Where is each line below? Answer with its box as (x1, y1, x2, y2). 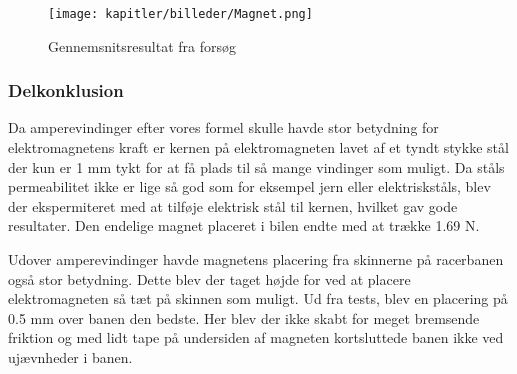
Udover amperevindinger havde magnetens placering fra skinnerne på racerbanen (8, 249, 504, 270)
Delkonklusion (8, 78, 124, 103)
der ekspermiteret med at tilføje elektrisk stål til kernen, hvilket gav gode (8, 195, 458, 216)
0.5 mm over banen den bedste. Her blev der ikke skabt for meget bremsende (8, 307, 480, 328)
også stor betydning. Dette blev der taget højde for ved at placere (8, 268, 411, 289)
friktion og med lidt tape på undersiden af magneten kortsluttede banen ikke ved (8, 327, 504, 348)
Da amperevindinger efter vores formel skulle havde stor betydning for (8, 117, 439, 138)
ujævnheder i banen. (8, 347, 133, 367)
